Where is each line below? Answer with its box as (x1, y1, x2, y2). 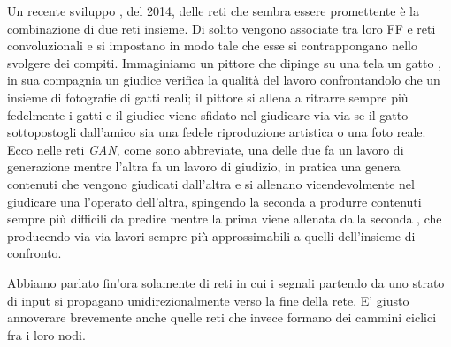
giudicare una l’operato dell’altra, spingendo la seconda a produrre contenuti (7, 192, 422, 210)
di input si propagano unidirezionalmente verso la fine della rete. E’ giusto (7, 290, 409, 309)
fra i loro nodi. (7, 325, 86, 343)
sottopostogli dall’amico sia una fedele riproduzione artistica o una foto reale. (7, 123, 426, 141)
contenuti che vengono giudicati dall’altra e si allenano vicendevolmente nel (7, 174, 415, 192)
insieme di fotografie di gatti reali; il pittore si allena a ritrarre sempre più (7, 87, 409, 106)
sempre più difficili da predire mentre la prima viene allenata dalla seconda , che (7, 209, 442, 228)
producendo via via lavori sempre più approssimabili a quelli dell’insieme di (7, 226, 416, 245)
